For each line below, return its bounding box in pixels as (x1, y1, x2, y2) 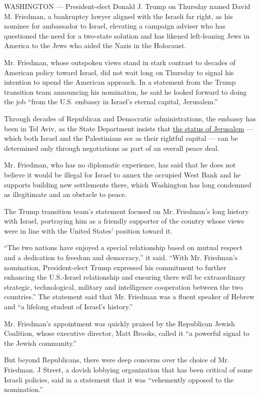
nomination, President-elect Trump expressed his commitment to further (4, 262, 226, 272)
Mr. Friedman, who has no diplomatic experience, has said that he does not (4, 159, 236, 170)
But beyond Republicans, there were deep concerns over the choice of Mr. (4, 354, 229, 365)
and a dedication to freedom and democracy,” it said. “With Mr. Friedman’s (4, 252, 238, 263)
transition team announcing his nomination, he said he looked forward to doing (4, 86, 247, 97)
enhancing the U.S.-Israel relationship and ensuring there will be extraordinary (4, 272, 246, 282)
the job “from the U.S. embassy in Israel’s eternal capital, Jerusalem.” (4, 96, 218, 107)
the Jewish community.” (4, 337, 76, 348)
